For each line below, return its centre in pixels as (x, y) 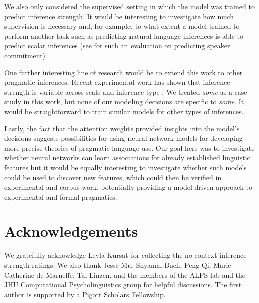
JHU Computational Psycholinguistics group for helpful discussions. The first (123, 285)
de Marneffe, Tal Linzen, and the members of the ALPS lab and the (141, 275)
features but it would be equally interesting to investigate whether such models (125, 167)
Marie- (224, 265)
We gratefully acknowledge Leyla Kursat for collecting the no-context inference (125, 255)
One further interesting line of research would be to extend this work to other (123, 72)
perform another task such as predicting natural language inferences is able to (124, 35)
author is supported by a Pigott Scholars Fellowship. (85, 294)
